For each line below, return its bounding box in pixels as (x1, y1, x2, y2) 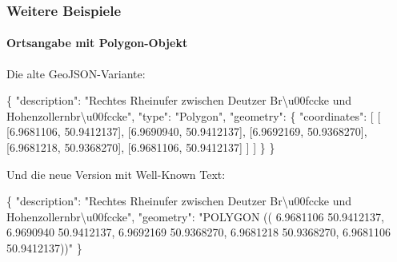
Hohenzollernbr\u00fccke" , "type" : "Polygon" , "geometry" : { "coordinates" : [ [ (6, 107, 381, 124)
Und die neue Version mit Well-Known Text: (6, 165, 226, 182)
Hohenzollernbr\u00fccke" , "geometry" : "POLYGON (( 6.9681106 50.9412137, (6, 208, 384, 224)
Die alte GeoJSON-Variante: (6, 65, 146, 81)
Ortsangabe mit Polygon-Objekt (6, 34, 188, 51)
